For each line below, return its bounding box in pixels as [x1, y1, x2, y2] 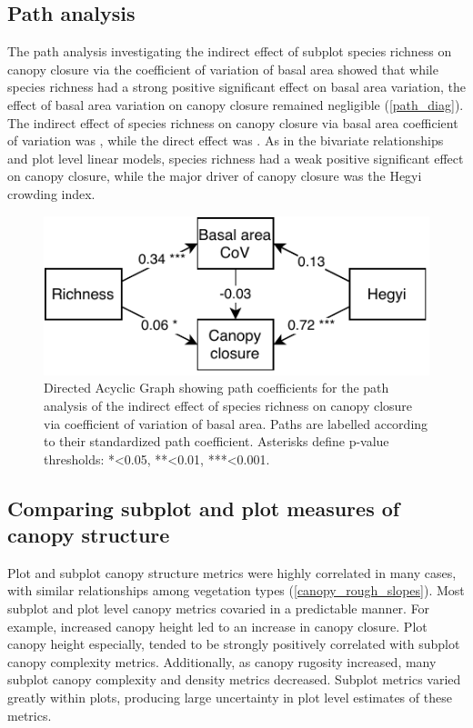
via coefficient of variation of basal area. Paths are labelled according [44, 414, 428, 433]
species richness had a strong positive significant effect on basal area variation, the [7, 77, 466, 96]
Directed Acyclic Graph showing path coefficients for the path [44, 378, 389, 397]
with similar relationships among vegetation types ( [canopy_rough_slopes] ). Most [7, 581, 465, 600]
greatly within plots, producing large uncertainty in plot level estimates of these [7, 688, 452, 707]
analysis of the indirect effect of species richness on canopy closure [44, 395, 413, 414]
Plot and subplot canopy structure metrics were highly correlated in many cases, [7, 563, 457, 582]
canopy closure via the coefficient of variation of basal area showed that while [7, 59, 438, 78]
